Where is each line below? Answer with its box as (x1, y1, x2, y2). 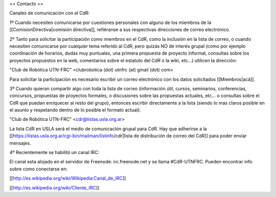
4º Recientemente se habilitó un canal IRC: (9, 150, 100, 156)
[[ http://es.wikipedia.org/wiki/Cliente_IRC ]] (9, 184, 100, 191)
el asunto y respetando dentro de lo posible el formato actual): (9, 107, 141, 113)
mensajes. (9, 140, 31, 146)
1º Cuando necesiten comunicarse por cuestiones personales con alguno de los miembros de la (9, 19, 212, 26)
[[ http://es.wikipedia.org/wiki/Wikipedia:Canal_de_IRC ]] (9, 175, 126, 181)
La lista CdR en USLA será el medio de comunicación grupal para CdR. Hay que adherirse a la (9, 126, 207, 132)
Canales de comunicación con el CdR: (9, 10, 90, 16)
